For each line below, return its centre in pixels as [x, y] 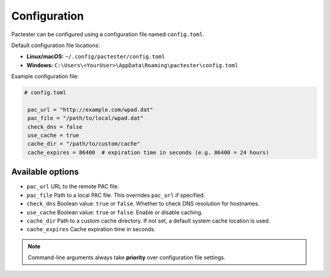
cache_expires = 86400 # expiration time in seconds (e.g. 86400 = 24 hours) [148, 152]
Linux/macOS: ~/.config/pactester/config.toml [96, 57]
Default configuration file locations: [56, 45]
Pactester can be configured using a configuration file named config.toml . [108, 34]
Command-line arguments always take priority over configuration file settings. [127, 257]
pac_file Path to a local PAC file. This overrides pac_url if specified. [116, 195]
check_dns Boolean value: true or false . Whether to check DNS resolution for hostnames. [143, 204]
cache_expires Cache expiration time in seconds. [91, 229]
